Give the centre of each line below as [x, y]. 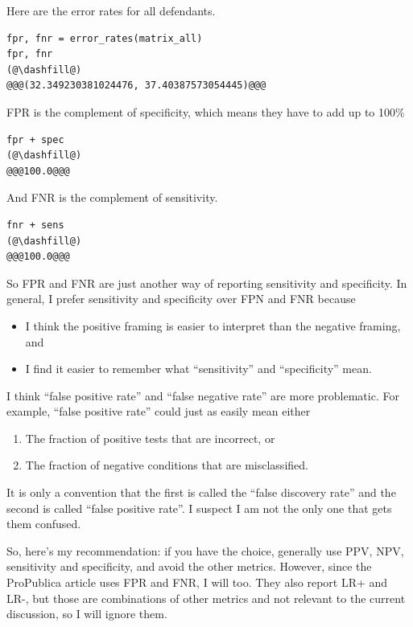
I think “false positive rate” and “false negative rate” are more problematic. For [203, 395]
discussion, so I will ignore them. [87, 614]
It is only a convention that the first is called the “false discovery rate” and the [201, 492]
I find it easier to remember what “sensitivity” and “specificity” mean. [198, 369]
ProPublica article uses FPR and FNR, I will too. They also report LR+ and [197, 582]
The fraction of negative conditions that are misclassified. [167, 465]
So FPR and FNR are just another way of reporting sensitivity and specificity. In [207, 283]
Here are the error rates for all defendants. [111, 10]
